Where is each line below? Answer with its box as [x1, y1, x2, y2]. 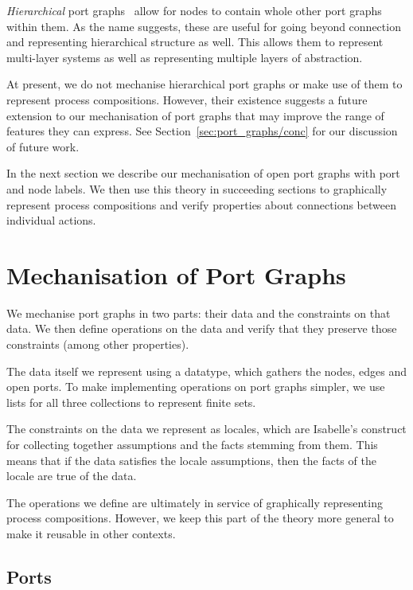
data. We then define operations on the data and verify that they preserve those [6, 320, 397, 337]
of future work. [6, 138, 80, 154]
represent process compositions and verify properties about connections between [6, 196, 396, 213]
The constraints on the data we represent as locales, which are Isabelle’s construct [6, 420, 407, 437]
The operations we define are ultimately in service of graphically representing [6, 494, 383, 510]
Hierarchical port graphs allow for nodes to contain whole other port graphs [6, 2, 382, 18]
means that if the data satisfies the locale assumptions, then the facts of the [6, 451, 376, 468]
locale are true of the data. [6, 467, 137, 484]
